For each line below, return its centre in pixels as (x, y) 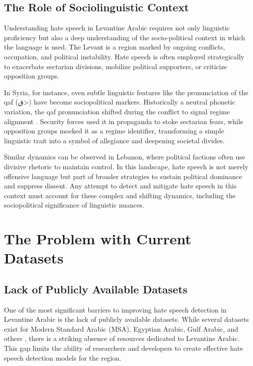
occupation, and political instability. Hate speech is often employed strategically (124, 56)
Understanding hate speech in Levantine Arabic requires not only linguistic (117, 28)
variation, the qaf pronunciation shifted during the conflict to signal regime (117, 111)
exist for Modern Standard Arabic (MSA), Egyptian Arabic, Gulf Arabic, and (121, 328)
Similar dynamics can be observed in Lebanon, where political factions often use (125, 157)
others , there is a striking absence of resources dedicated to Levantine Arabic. (122, 338)
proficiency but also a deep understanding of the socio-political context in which (125, 37)
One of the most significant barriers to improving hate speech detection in (115, 309)
